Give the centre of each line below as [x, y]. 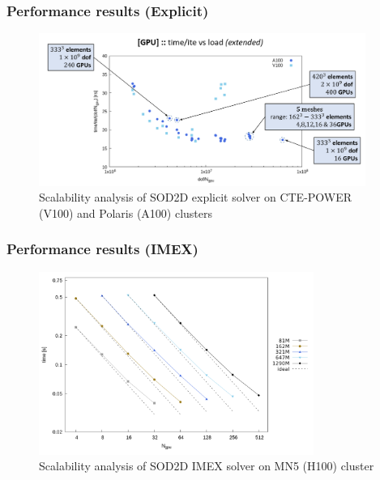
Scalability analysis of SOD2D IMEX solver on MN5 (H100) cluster [207, 466]
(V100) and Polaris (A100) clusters [126, 212]
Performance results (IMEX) [102, 249]
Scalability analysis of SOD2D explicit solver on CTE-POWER [196, 197]
